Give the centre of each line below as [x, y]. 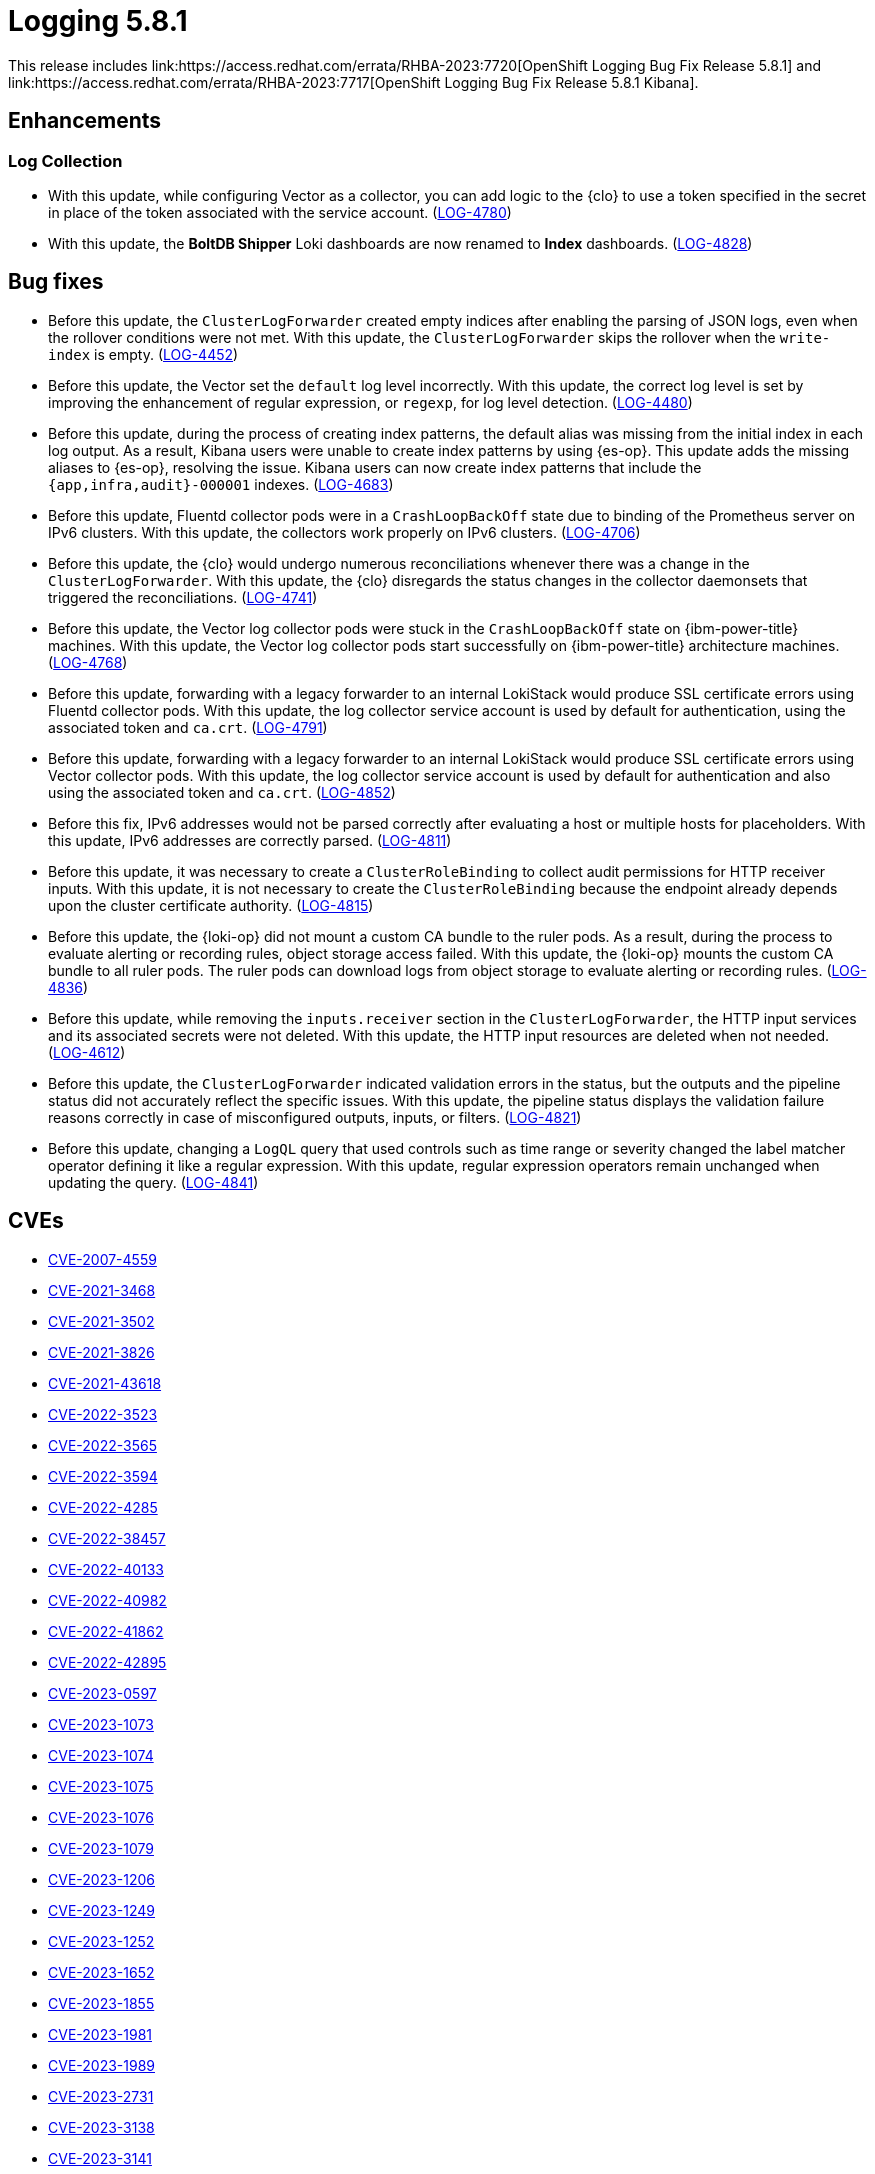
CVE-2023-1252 [101, 1941]
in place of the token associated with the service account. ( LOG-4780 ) [280, 212]
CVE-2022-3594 [103, 1476]
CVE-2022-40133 [106, 1569]
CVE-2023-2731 [101, 2096]
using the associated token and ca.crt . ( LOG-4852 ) [222, 792]
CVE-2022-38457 [107, 1538]
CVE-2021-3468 [102, 1290]
